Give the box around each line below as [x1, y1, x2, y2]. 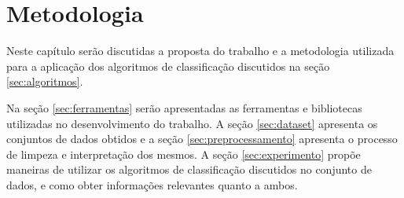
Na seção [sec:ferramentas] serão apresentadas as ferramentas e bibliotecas [6, 99, 362, 115]
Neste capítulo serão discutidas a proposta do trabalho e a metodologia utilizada [6, 42, 395, 59]
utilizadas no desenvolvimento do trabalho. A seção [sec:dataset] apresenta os [6, 115, 378, 131]
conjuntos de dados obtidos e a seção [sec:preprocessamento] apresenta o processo [6, 130, 398, 147]
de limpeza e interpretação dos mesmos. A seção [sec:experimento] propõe [6, 145, 361, 162]
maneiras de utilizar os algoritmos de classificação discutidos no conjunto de [6, 161, 372, 178]
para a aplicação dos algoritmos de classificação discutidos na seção [6, 57, 330, 74]
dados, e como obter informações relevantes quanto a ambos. [6, 176, 298, 192]
